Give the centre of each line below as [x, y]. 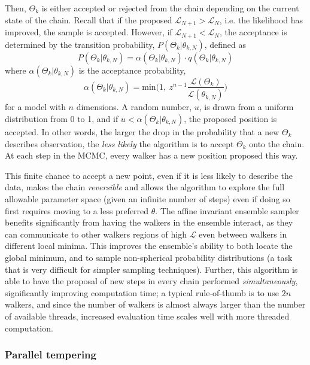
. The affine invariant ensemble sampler [227, 210]
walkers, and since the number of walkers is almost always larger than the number [155, 304]
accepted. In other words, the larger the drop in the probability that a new [142, 132]
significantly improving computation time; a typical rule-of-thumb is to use [142, 292]
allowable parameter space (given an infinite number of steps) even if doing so [148, 198]
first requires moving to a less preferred [77, 210]
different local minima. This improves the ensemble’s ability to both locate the [149, 246]
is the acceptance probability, [132, 70]
